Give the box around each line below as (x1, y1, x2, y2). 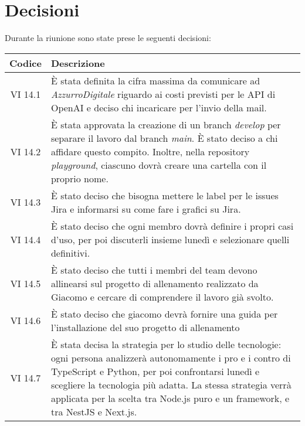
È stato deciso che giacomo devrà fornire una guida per (50, 306, 278, 321)
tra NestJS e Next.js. (50, 404, 137, 418)
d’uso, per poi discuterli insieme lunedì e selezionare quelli (50, 232, 290, 246)
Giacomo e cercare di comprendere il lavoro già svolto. (50, 289, 274, 304)
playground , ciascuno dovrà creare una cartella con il (50, 158, 267, 172)
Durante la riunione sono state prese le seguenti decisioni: (5, 32, 211, 44)
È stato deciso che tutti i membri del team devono (50, 263, 257, 277)
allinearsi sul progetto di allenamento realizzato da (50, 276, 259, 290)
